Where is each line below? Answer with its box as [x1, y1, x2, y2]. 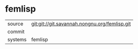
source [7, 20, 23, 27]
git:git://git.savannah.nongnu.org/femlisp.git [31, 20, 131, 27]
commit [7, 28, 25, 35]
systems [7, 36, 27, 43]
